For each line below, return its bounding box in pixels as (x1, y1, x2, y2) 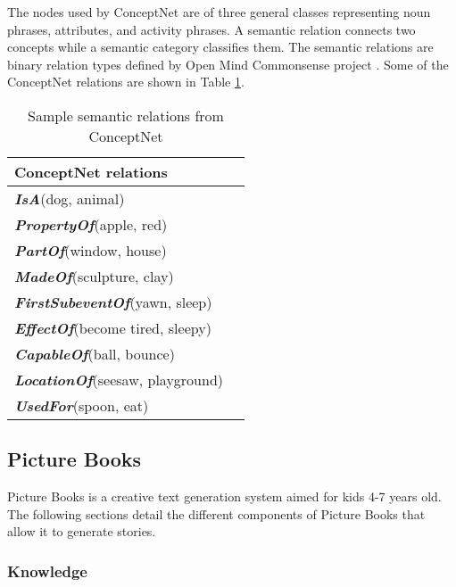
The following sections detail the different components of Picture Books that (7, 504, 426, 523)
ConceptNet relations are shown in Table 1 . (7, 72, 245, 91)
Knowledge (7, 559, 87, 582)
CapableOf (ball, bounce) (14, 343, 175, 364)
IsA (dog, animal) (14, 187, 125, 209)
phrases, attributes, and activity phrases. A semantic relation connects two (7, 20, 416, 38)
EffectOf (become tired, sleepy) (14, 317, 211, 338)
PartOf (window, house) (14, 239, 167, 260)
